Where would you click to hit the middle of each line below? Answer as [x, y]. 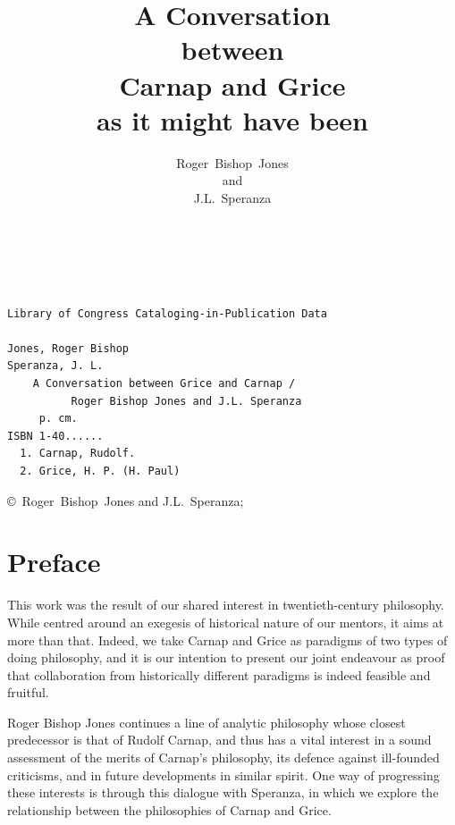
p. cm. [58, 419]
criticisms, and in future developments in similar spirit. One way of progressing [223, 774]
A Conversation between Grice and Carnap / [164, 384]
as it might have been [232, 119]
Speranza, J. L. [55, 366]
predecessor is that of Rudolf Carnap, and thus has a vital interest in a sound [219, 740]
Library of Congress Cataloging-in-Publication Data [167, 313]
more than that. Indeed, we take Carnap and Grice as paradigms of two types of [227, 640]
